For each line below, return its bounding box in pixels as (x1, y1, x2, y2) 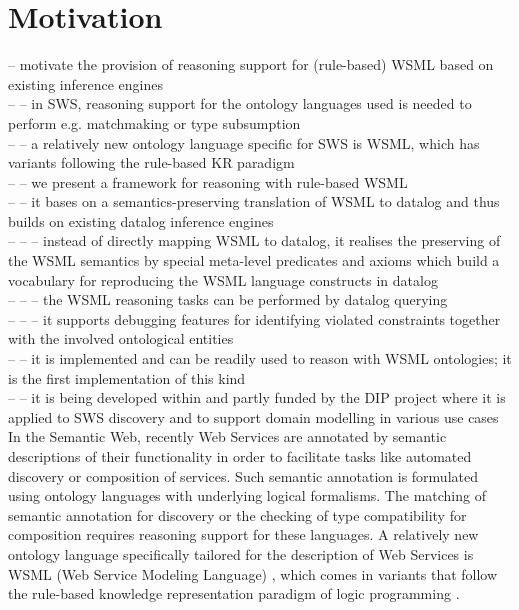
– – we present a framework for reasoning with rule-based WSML (8, 171, 408, 192)
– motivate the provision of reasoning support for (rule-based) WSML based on (8, 54, 494, 75)
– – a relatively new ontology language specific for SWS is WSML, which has (8, 132, 480, 153)
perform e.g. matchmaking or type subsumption (8, 112, 301, 133)
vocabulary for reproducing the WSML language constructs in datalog (8, 269, 438, 290)
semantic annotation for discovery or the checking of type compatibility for (8, 504, 467, 525)
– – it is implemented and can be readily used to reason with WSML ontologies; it (8, 348, 512, 369)
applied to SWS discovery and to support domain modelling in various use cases (8, 406, 499, 427)
